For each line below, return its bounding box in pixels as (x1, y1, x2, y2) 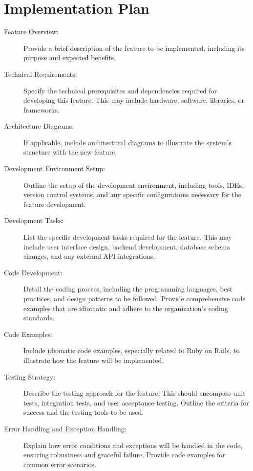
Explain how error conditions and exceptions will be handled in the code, (23, 440, 243, 450)
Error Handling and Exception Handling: (4, 423, 126, 433)
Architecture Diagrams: (4, 121, 74, 131)
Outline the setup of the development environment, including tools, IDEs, (23, 179, 244, 190)
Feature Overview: (4, 26, 59, 37)
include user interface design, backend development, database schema (23, 241, 231, 251)
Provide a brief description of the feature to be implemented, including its (23, 43, 245, 53)
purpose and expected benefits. (23, 52, 116, 63)
